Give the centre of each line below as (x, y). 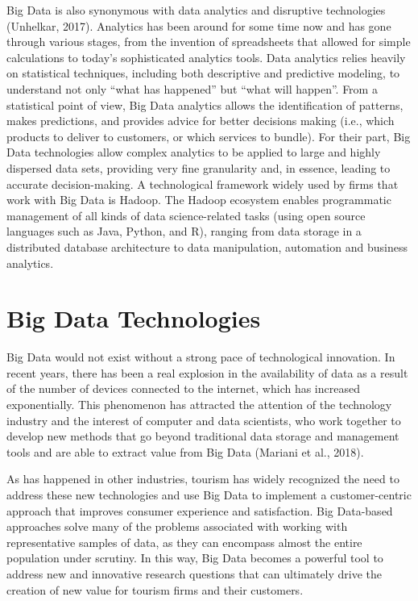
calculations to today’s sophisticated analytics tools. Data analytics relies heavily (206, 57)
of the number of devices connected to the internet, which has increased (183, 388)
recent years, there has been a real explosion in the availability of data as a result (207, 372)
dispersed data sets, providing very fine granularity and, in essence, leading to (199, 167)
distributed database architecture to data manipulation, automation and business (207, 246)
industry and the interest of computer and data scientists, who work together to (204, 420)
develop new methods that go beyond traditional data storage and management (203, 436)
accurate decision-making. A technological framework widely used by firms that (203, 184)
